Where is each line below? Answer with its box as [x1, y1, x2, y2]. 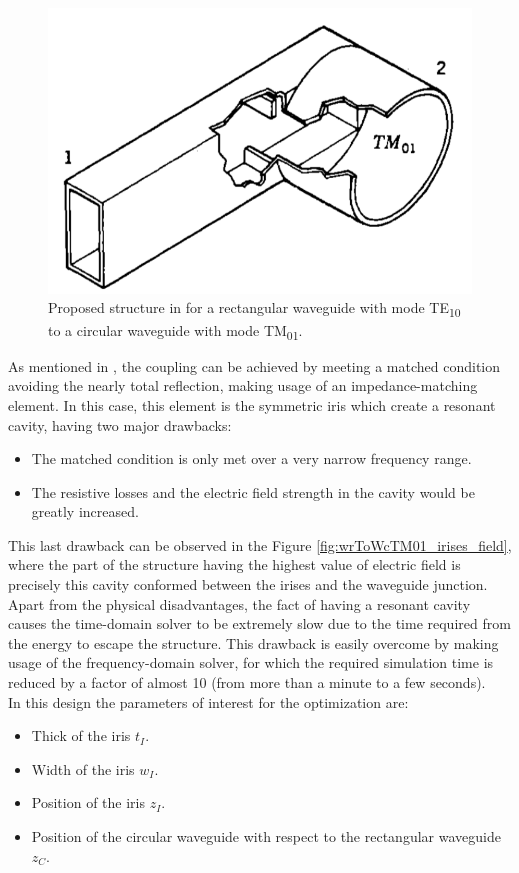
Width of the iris [31, 758, 135, 779]
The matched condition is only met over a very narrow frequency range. [31, 448, 472, 469]
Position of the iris [31, 792, 145, 813]
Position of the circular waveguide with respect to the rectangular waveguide [31, 826, 501, 846]
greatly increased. [31, 501, 139, 522]
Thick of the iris [31, 725, 131, 746]
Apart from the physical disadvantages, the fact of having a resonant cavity [8, 593, 471, 614]
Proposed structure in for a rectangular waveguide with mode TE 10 [48, 297, 461, 321]
